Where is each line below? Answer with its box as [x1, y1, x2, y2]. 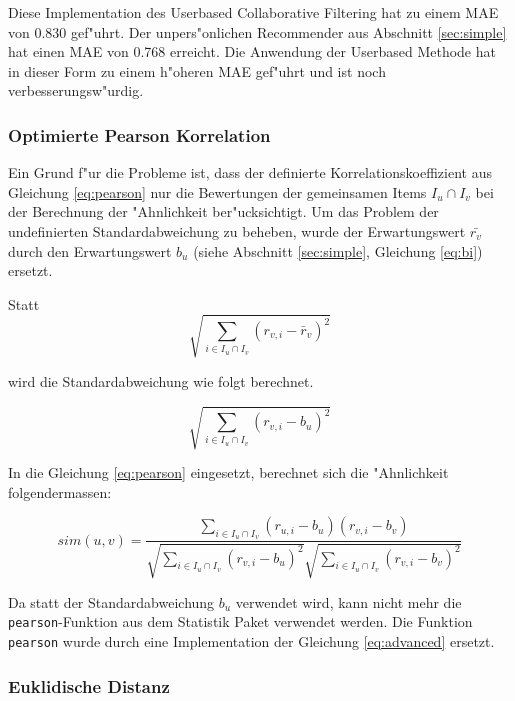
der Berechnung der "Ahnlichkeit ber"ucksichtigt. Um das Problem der [8, 201, 439, 222]
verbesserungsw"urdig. [8, 80, 144, 101]
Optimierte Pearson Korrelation [8, 122, 271, 147]
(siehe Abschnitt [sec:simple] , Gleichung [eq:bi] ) [193, 240, 483, 261]
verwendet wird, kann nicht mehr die [235, 591, 462, 612]
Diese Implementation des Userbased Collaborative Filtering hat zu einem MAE [8, 2, 499, 22]
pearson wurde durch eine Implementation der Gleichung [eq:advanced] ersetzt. [8, 631, 495, 652]
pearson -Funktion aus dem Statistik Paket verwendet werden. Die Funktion [8, 611, 473, 632]
